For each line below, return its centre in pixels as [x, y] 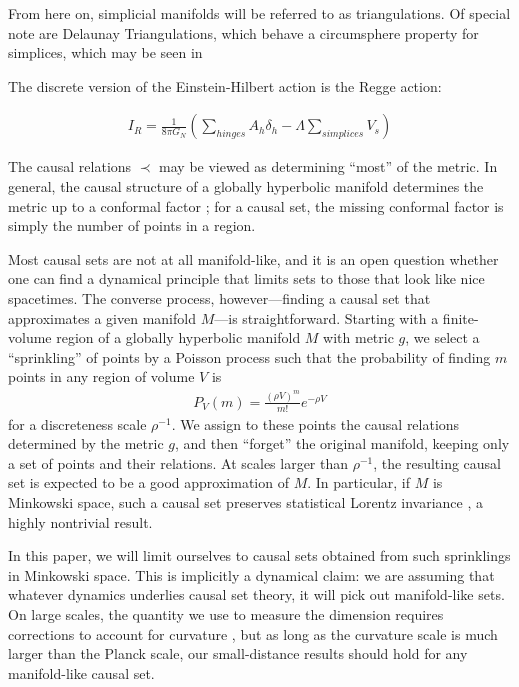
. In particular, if [359, 482]
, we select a [442, 337]
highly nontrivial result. [80, 521]
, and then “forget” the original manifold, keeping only [342, 443]
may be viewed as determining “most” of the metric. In [328, 166]
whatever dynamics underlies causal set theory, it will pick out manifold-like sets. [256, 594]
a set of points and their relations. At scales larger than [178, 462]
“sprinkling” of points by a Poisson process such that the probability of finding [249, 356]
